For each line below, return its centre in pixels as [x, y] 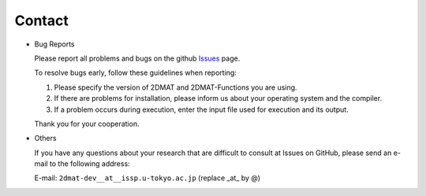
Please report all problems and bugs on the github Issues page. [137, 58]
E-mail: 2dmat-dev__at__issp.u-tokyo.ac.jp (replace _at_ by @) [147, 178]
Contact [41, 20]
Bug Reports [54, 44]
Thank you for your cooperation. [87, 124]
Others [45, 139]
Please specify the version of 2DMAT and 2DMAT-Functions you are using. [176, 87]
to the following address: [90, 164]
